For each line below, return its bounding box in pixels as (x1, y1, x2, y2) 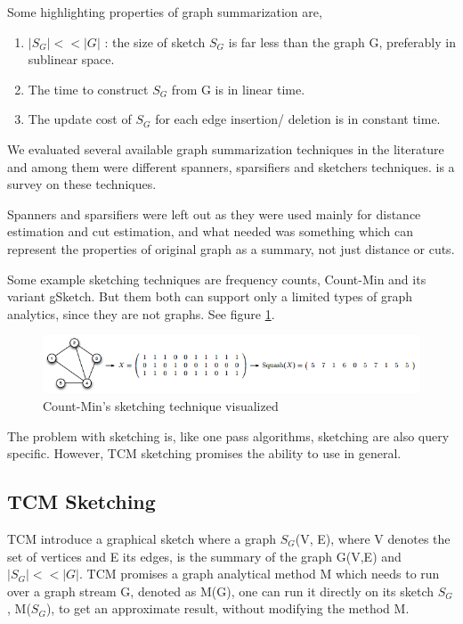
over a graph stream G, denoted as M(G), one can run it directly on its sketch (7, 581, 435, 600)
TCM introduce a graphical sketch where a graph (7, 529, 277, 547)
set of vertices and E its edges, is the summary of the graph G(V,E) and (7, 546, 402, 565)
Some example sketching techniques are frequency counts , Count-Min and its (7, 269, 426, 288)
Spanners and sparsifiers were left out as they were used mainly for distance (7, 204, 421, 223)
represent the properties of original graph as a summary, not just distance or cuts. (7, 239, 455, 258)
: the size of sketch (104, 32, 206, 51)
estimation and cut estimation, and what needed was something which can (7, 222, 414, 241)
